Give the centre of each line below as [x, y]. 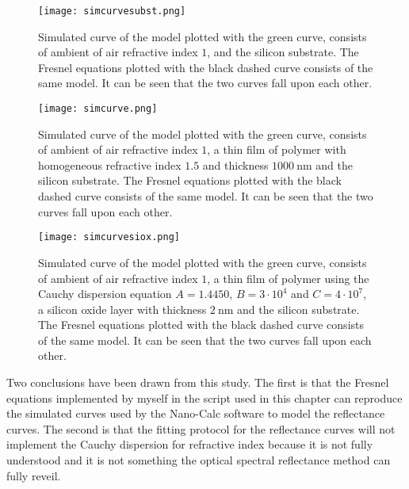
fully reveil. [34, 475]
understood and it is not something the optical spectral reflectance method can [199, 460]
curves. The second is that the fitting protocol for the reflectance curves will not [201, 428]
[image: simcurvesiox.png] [109, 237]
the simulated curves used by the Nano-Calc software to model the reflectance [196, 413]
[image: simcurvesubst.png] [112, 11]
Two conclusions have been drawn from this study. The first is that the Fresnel [198, 382]
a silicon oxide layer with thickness [122, 309]
